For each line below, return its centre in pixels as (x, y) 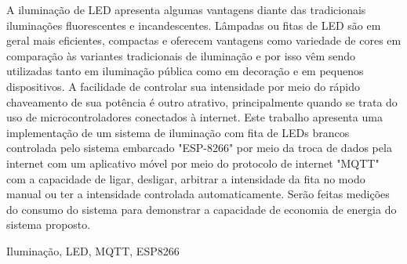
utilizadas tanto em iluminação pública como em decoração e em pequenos (185, 71)
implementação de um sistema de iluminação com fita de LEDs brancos (178, 132)
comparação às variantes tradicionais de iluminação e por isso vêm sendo (181, 55)
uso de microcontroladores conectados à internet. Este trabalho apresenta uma (194, 117)
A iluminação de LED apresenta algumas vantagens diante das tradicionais (186, 9)
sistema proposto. (49, 224)
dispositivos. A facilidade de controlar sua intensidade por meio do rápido (183, 86)
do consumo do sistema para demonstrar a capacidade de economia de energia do (202, 209)
